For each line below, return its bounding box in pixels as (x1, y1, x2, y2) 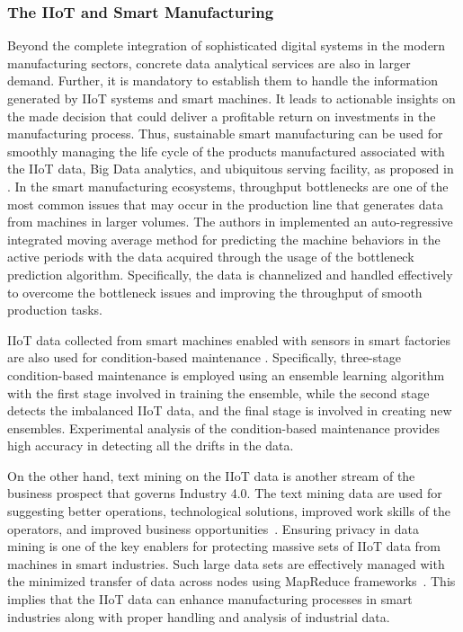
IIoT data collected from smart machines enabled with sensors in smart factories (7, 330, 451, 349)
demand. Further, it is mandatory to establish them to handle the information (7, 71, 438, 90)
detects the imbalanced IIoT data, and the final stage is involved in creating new (7, 401, 452, 420)
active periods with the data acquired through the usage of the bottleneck (7, 247, 414, 266)
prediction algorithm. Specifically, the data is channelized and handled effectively (7, 264, 453, 283)
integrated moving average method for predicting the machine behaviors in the (7, 229, 441, 248)
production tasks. (7, 300, 102, 319)
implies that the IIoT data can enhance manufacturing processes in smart (7, 590, 413, 609)
